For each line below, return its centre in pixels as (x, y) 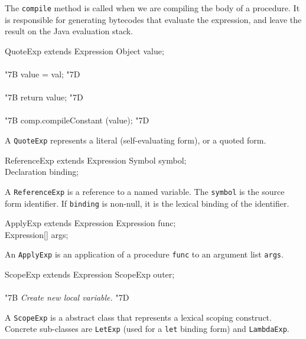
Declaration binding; (42, 172)
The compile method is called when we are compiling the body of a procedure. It (152, 8)
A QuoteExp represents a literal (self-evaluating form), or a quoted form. (136, 140)
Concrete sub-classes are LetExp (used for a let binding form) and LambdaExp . (147, 329)
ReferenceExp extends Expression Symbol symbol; (96, 160)
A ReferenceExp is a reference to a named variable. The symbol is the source (145, 191)
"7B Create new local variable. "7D (67, 297)
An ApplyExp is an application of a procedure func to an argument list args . (144, 254)
